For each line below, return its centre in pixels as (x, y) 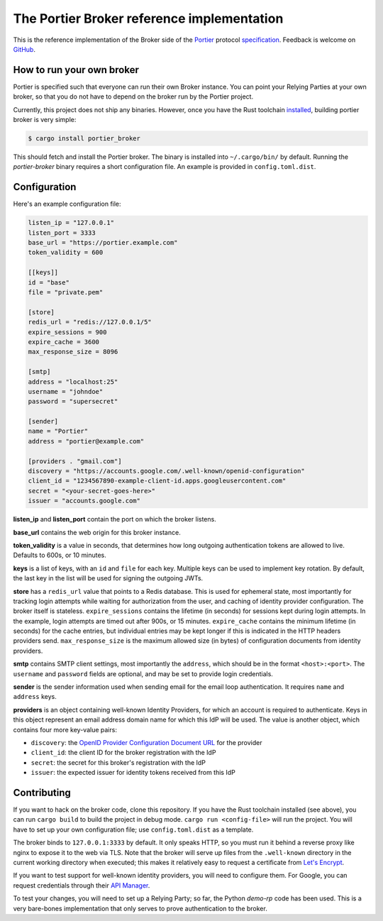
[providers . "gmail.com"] (75, 461)
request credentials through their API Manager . (82, 885)
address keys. (35, 697)
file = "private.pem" (66, 292)
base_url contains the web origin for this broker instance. (97, 532)
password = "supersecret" (73, 402)
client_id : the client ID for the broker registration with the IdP (123, 753)
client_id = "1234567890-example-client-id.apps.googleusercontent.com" (157, 481)
